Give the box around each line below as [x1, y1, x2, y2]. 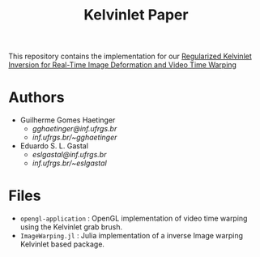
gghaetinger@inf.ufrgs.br [32, 124, 117, 134]
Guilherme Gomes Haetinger [19, 115, 116, 125]
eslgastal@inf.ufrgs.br [32, 150, 107, 160]
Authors [8, 88, 65, 107]
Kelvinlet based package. [19, 239, 105, 249]
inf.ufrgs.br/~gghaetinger [32, 132, 117, 143]
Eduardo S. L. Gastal [19, 141, 89, 151]
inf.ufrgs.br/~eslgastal [32, 158, 107, 168]
